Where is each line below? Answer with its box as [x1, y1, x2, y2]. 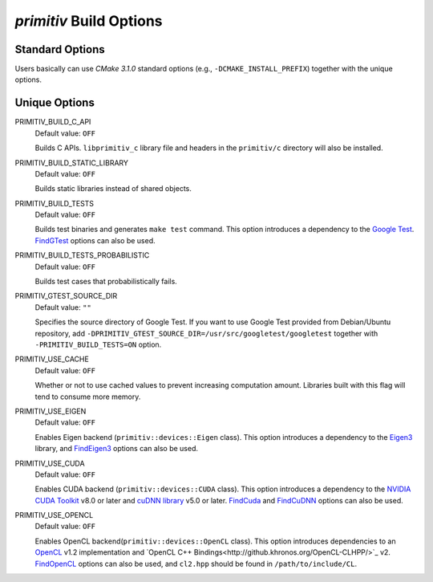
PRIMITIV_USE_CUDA [14, 458, 85, 468]
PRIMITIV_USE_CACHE [14, 354, 90, 364]
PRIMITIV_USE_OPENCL [14, 511, 94, 520]
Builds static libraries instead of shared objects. [34, 184, 192, 193]
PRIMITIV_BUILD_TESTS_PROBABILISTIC [14, 250, 150, 260]
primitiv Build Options [14, 12, 164, 30]
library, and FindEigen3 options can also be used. [34, 444, 198, 454]
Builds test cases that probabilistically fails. [34, 277, 178, 287]
